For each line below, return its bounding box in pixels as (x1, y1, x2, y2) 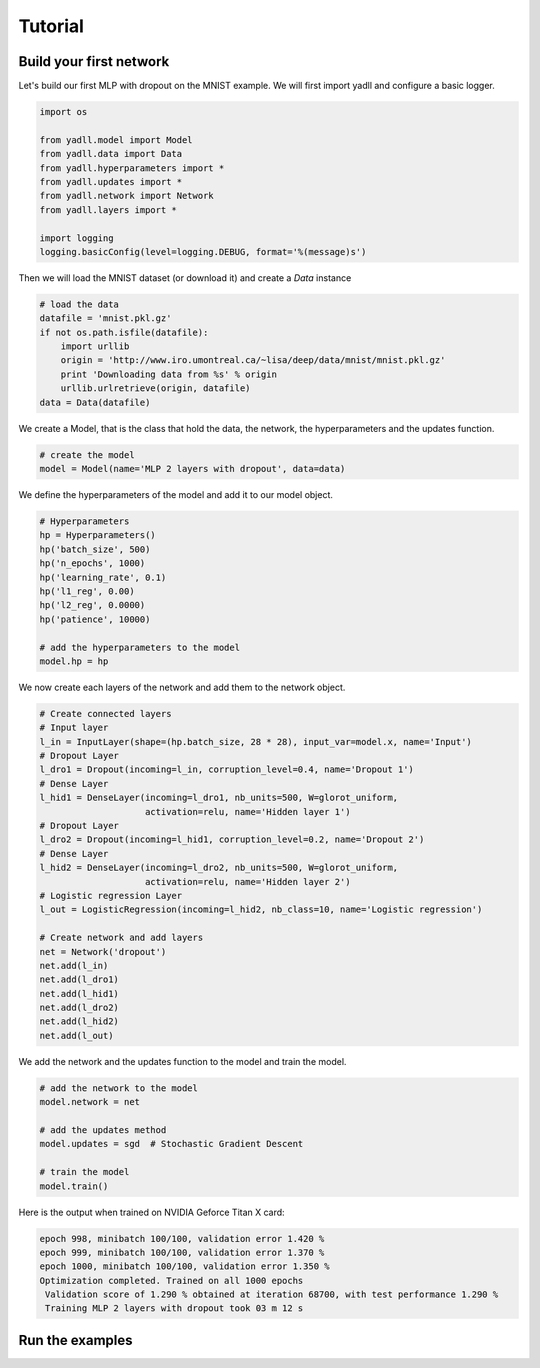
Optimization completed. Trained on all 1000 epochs (39, 1275, 304, 1286)
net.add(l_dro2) (39, 1002, 120, 1014)
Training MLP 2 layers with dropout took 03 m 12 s (45, 1303, 304, 1314)
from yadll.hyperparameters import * (39, 162, 225, 174)
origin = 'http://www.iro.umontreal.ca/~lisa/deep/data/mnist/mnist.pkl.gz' (60, 355, 446, 366)
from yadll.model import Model (39, 134, 194, 145)
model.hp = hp (39, 655, 109, 667)
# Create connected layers (39, 708, 172, 719)
